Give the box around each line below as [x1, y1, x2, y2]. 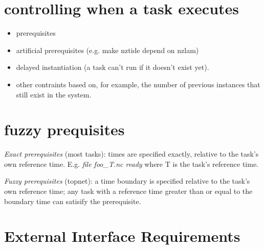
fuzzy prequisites [4, 119, 125, 140]
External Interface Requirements [4, 226, 240, 246]
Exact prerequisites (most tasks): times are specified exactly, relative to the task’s [4, 148, 259, 159]
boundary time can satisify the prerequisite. [4, 195, 141, 206]
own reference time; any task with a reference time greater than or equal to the [4, 186, 253, 196]
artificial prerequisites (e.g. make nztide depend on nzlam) [16, 44, 199, 55]
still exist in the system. [16, 89, 92, 99]
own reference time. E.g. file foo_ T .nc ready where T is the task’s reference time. [4, 158, 258, 169]
